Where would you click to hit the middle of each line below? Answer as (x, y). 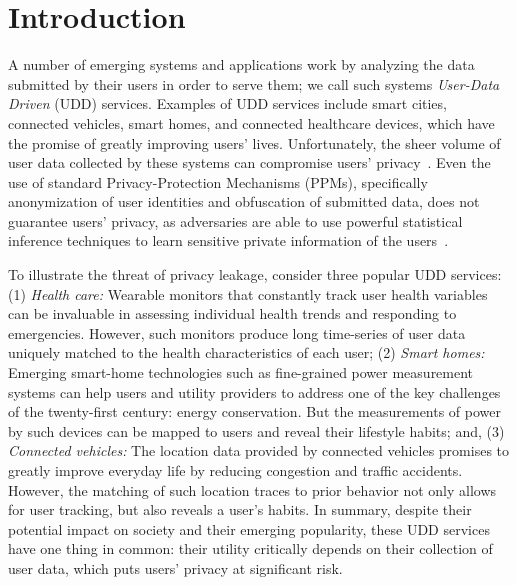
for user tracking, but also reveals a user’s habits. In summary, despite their (240, 509)
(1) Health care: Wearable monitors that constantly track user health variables (248, 293)
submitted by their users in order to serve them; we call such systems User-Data (254, 83)
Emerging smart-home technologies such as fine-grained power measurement (241, 372)
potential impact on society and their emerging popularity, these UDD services (249, 528)
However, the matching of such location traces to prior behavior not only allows (252, 489)
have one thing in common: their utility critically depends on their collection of (250, 548)
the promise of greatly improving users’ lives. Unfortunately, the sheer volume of (254, 142)
